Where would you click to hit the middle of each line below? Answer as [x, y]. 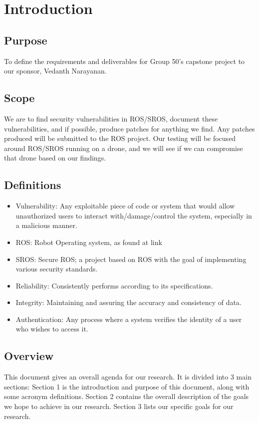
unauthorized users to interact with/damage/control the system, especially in [134, 215]
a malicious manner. [46, 225]
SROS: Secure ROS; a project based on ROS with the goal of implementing [131, 259]
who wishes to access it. [52, 329]
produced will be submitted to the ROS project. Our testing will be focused [120, 138]
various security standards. [57, 269]
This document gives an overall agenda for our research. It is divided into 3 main [128, 377]
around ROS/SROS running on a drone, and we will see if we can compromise [124, 148]
